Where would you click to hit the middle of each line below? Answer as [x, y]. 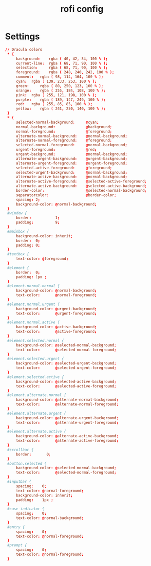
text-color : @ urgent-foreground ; [56, 313]
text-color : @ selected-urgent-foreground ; [66, 368]
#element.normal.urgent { [33, 304]
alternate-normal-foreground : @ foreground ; [64, 140]
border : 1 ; [38, 218]
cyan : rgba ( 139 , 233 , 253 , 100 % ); [56, 82]
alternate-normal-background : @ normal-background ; [72, 136]
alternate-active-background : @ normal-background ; [72, 177]
